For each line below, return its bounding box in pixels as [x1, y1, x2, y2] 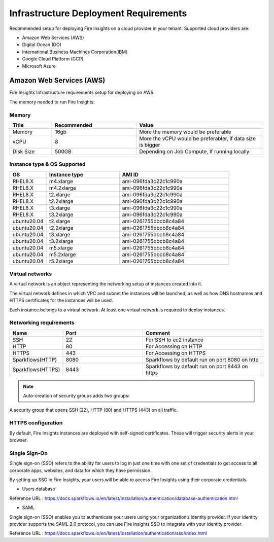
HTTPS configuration [9, 419, 63, 426]
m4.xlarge [49, 177, 74, 185]
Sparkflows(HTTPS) [12, 366, 60, 373]
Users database [22, 486, 55, 492]
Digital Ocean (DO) [22, 42, 62, 48]
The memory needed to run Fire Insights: [9, 99, 95, 105]
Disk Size [12, 148, 35, 155]
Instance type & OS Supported [9, 161, 86, 168]
